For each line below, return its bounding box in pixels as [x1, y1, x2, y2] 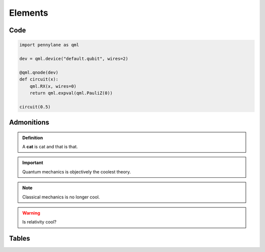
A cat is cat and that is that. [22, 144, 78, 150]
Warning [22, 210, 40, 216]
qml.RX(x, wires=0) [29, 84, 77, 89]
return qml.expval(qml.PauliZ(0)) [29, 90, 113, 96]
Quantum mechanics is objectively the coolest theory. [22, 168, 131, 174]
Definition [22, 135, 43, 140]
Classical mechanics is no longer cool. [22, 194, 100, 200]
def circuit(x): [19, 77, 59, 82]
